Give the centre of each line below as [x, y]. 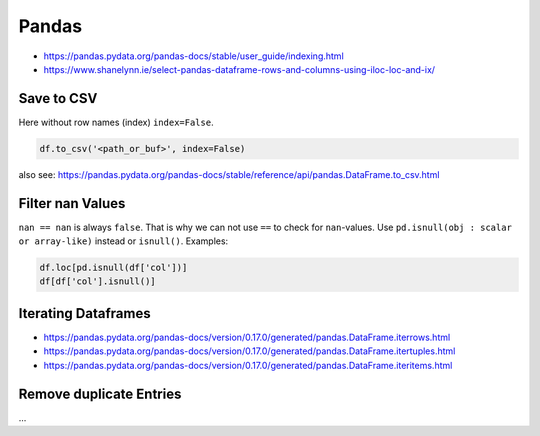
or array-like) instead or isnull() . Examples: [123, 241]
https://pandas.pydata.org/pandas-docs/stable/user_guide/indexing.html [193, 56]
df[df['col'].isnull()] [98, 281]
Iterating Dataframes [84, 313]
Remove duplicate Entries [100, 393]
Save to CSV [58, 98]
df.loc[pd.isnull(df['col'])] [113, 268]
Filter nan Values [72, 203]
